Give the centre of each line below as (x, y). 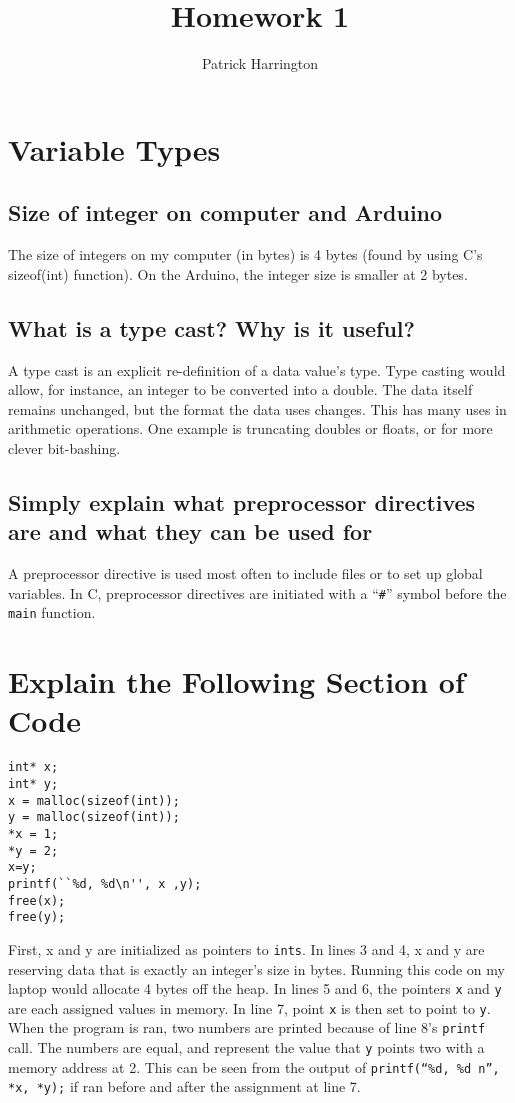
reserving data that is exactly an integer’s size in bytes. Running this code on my (256, 968)
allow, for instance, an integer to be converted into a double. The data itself (240, 389)
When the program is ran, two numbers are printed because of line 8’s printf (247, 1027)
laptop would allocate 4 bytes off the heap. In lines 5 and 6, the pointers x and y (255, 988)
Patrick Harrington (260, 63)
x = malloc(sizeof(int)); (94, 800)
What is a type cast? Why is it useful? (211, 327)
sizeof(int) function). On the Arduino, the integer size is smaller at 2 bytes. (238, 273)
